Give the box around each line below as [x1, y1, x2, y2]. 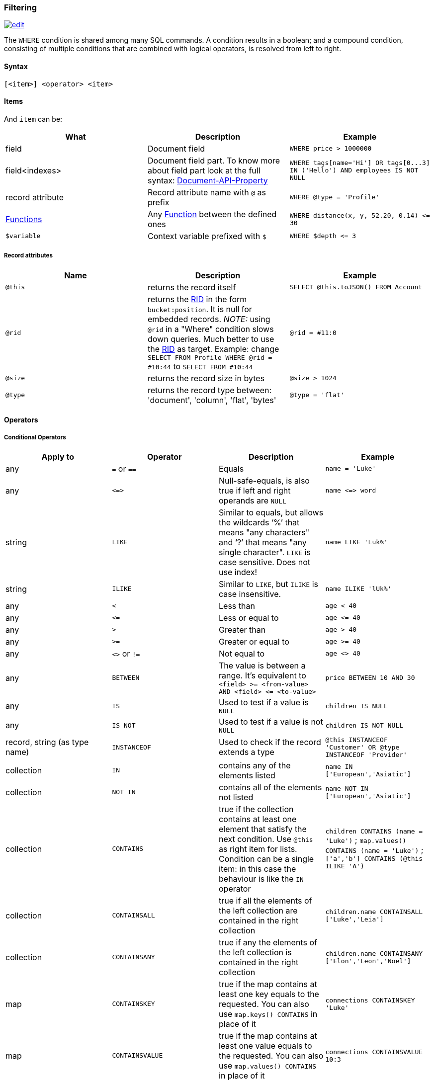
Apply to [41, 451, 75, 462]
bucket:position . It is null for [147, 304, 252, 314]
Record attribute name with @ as [147, 187, 266, 197]
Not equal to [219, 648, 264, 659]
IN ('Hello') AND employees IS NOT [289, 167, 419, 174]
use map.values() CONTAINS [219, 1060, 317, 1071]
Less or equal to [219, 612, 279, 623]
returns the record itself [147, 282, 236, 292]
